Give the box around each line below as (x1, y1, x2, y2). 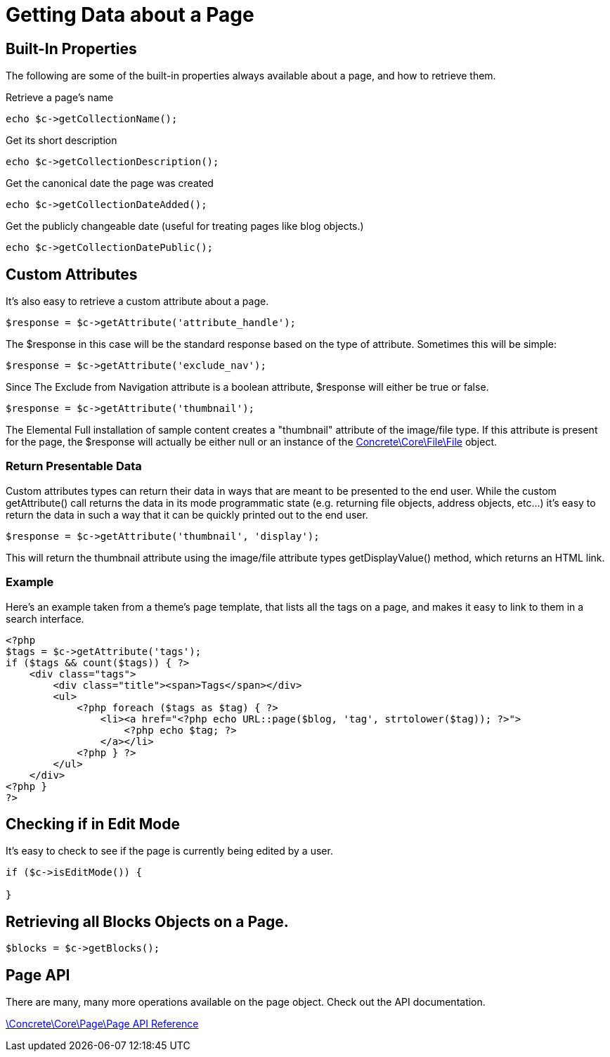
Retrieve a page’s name (6, 91, 114, 104)
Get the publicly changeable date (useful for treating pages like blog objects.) (6, 220, 364, 233)
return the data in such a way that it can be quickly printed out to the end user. (6, 508, 368, 521)
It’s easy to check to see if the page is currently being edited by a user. (6, 845, 333, 857)
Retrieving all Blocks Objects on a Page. (6, 912, 289, 930)
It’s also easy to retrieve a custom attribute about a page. (6, 295, 269, 308)
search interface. (6, 612, 84, 625)
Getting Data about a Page (6, 3, 254, 27)
